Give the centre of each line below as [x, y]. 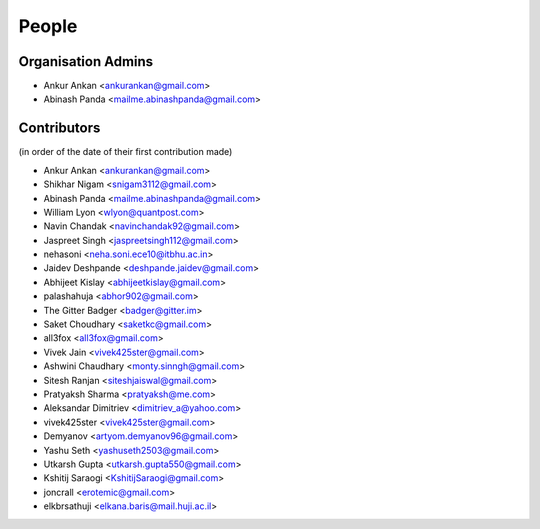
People [48, 26]
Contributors [59, 128]
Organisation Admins [86, 61]
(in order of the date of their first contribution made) [125, 152]
